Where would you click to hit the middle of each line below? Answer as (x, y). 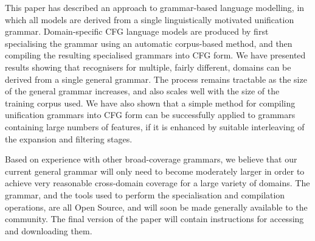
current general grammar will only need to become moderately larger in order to (155, 171)
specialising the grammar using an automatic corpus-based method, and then (149, 43)
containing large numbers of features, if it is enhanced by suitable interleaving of (155, 126)
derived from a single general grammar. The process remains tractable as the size (156, 79)
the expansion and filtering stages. (69, 138)
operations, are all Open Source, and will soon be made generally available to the (156, 207)
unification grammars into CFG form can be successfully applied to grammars (150, 115)
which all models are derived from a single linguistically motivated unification (150, 19)
